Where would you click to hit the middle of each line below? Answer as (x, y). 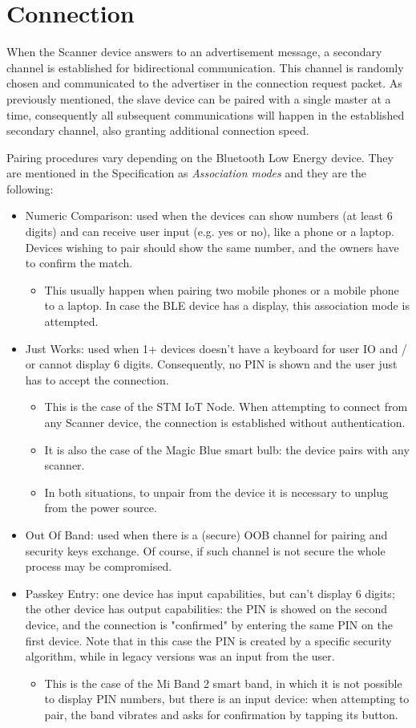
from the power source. (101, 508)
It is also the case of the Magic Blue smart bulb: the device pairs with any (227, 449)
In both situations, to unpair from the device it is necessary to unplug (216, 492)
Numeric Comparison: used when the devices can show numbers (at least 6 (209, 216)
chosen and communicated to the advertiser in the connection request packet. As (204, 83)
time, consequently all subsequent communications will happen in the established (206, 114)
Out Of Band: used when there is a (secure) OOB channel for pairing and (206, 534)
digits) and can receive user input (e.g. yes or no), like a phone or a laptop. (210, 232)
